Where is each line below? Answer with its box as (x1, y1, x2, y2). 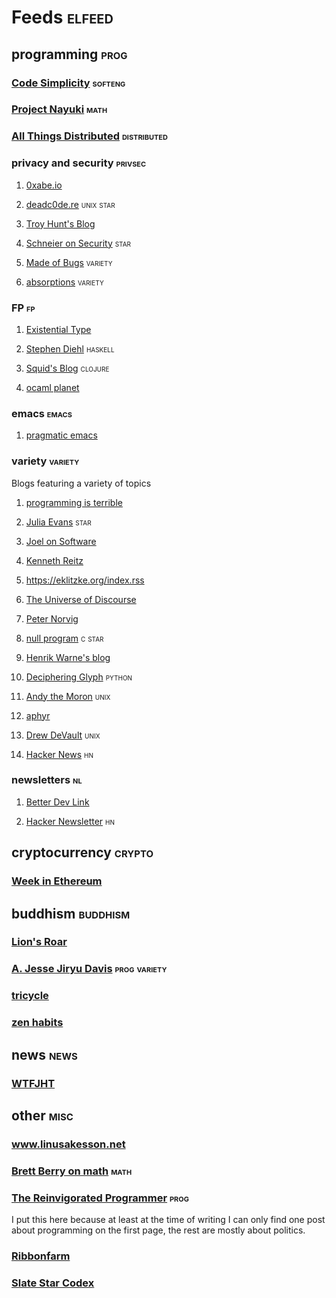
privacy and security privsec (11, 156, 147, 170)
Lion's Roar (11, 935, 68, 949)
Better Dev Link (25, 796, 90, 808)
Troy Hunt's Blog (25, 217, 96, 230)
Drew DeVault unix (25, 729, 101, 741)
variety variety (11, 454, 80, 468)
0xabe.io (25, 179, 63, 191)
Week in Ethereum (11, 874, 103, 888)
